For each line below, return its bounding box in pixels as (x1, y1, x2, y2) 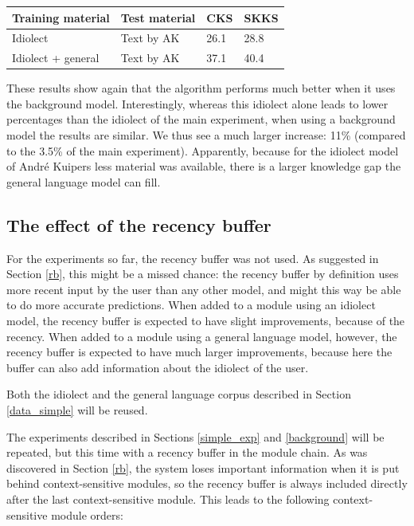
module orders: (51, 506, 123, 523)
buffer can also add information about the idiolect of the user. (6, 359, 309, 375)
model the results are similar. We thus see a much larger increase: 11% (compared (6, 127, 406, 143)
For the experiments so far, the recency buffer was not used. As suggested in (6, 249, 379, 266)
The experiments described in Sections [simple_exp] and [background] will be (6, 428, 385, 445)
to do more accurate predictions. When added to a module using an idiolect (6, 296, 376, 313)
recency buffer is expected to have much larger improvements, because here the (6, 343, 393, 360)
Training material (12, 9, 110, 26)
